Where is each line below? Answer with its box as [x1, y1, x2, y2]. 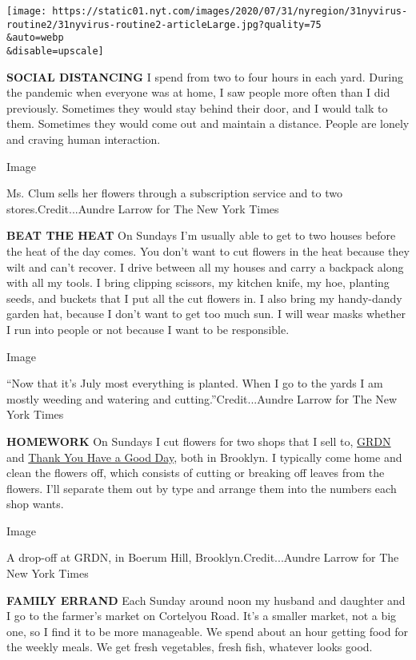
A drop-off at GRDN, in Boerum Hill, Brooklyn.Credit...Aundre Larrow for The [6, 549, 399, 566]
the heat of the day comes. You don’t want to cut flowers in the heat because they [6, 242, 410, 259]
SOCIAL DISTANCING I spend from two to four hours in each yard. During [6, 68, 403, 85]
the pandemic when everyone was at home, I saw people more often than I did [6, 84, 390, 101]
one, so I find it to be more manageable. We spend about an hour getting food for [6, 622, 408, 639]
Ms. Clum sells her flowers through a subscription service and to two [6, 185, 342, 201]
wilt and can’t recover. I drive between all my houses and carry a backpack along [6, 258, 404, 275]
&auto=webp [6, 32, 64, 44]
